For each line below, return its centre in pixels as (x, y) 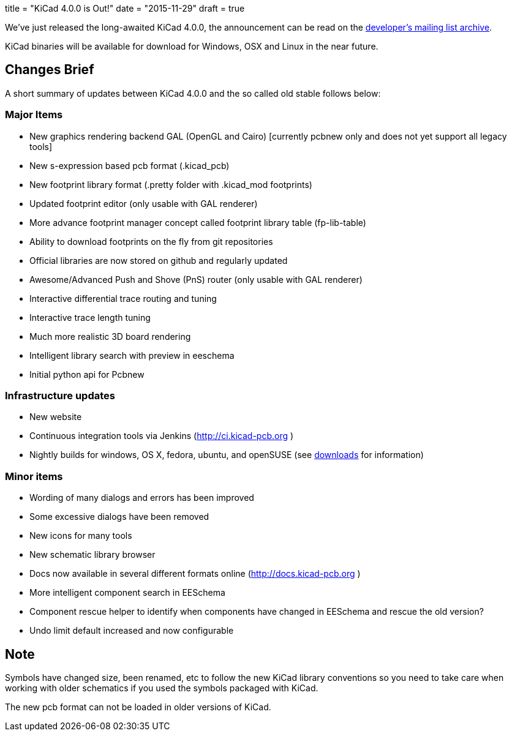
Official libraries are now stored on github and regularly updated (159, 260)
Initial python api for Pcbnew (87, 374)
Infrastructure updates (60, 395)
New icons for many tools (81, 536)
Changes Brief (50, 70)
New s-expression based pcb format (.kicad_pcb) (130, 165)
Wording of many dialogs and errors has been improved (142, 498)
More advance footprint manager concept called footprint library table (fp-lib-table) (198, 222)
